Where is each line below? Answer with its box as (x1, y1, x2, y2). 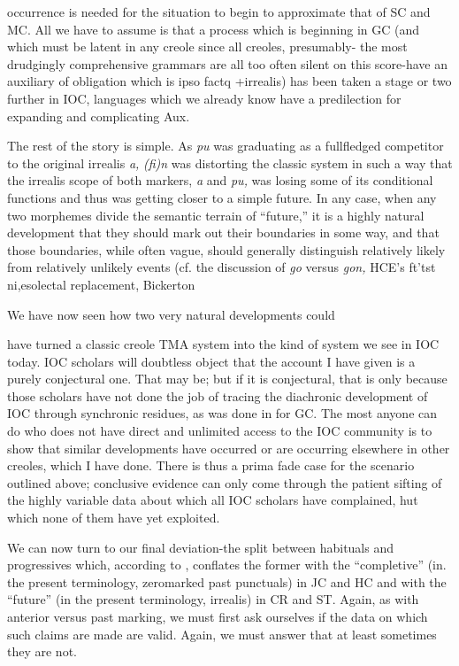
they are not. (7, 642, 77, 661)
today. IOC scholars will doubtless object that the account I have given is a (7, 352, 416, 370)
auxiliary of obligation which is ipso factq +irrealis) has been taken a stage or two (7, 72, 452, 90)
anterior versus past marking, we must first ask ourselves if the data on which (7, 608, 428, 625)
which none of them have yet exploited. (7, 508, 220, 527)
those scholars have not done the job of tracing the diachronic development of (7, 386, 428, 405)
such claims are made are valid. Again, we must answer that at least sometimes (7, 624, 437, 643)
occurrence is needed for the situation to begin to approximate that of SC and (7, 3, 431, 20)
